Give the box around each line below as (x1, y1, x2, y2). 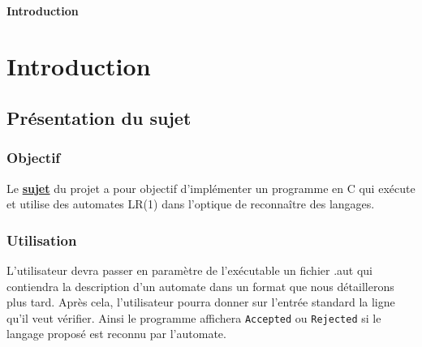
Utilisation (6, 229, 77, 250)
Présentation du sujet (6, 105, 192, 130)
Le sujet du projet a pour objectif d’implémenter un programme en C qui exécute (6, 179, 416, 196)
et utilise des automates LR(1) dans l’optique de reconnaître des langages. (6, 195, 375, 212)
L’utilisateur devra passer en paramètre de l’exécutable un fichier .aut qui (6, 261, 373, 278)
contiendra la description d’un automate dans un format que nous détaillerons (6, 277, 394, 294)
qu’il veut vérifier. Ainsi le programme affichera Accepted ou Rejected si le (6, 309, 381, 326)
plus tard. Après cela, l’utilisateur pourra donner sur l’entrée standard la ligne (6, 293, 395, 311)
